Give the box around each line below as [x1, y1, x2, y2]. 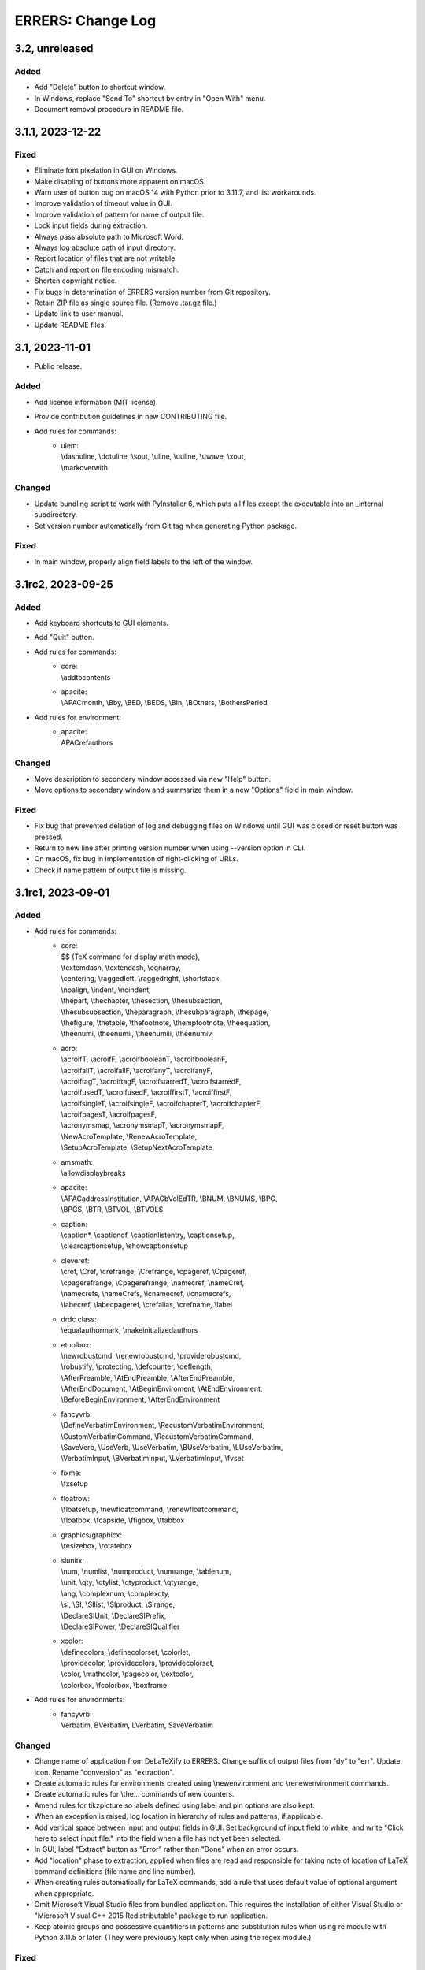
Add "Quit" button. [34, 633, 94, 642]
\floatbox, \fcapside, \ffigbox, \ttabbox [61, 1515, 185, 1525]
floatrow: [61, 1493, 91, 1503]
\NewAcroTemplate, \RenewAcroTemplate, [61, 1132, 198, 1141]
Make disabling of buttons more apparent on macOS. [34, 177, 206, 186]
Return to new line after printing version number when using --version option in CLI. [34, 843, 306, 853]
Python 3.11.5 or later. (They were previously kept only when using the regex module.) [34, 1933, 312, 1942]
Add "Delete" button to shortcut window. [34, 83, 166, 92]
